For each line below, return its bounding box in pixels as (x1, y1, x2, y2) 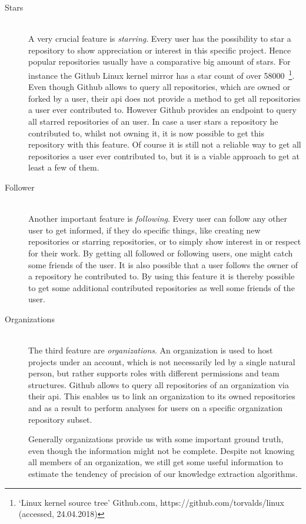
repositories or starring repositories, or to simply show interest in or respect (28, 235, 301, 248)
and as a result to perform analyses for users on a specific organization (28, 402, 283, 414)
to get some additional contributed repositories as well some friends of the (28, 281, 295, 293)
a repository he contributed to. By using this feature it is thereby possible (28, 270, 295, 282)
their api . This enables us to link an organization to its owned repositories (28, 390, 295, 402)
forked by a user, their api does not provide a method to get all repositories (28, 92, 301, 104)
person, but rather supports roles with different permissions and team (28, 367, 280, 379)
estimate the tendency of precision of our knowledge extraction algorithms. (28, 468, 298, 480)
